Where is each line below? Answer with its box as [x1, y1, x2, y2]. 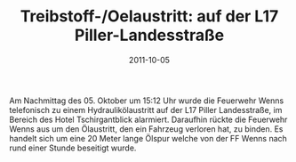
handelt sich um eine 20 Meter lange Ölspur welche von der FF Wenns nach [9, 133, 287, 143]
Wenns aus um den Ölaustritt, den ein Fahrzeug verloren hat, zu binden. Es [9, 123, 284, 134]
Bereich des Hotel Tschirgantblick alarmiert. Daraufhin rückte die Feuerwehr [9, 114, 288, 125]
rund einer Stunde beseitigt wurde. [9, 142, 137, 153]
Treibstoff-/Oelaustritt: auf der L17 [20, 6, 279, 27]
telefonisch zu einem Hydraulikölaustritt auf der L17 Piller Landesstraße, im [9, 104, 283, 115]
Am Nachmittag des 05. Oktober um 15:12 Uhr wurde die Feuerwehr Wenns [9, 95, 284, 106]
